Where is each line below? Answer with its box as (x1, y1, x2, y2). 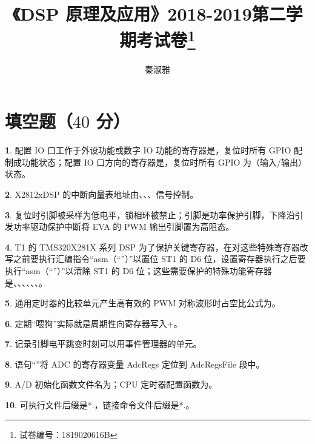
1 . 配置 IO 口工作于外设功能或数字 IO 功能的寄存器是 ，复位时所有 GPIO (5, 144, 291, 156)
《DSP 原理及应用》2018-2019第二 (12, 1, 286, 26)
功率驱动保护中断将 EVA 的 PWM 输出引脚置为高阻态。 (13, 220, 234, 233)
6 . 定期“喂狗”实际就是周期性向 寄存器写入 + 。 (5, 317, 182, 329)
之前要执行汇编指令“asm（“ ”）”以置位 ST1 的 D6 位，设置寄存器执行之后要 (13, 252, 306, 265)
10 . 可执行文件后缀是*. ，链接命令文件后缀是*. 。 (5, 399, 194, 411)
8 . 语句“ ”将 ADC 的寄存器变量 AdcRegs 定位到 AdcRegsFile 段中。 (5, 357, 265, 370)
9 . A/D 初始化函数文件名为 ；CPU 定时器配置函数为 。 (5, 378, 217, 391)
